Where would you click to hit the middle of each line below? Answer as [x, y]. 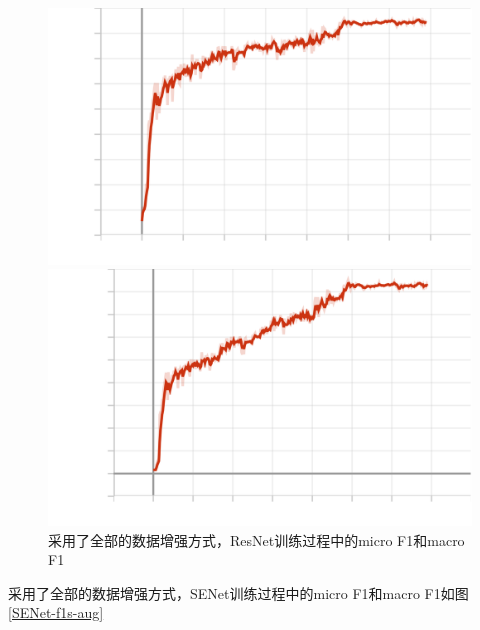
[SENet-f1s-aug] [56, 612]
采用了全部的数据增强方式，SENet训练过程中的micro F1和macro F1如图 [238, 592]
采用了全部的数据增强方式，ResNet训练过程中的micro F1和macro [256, 539]
